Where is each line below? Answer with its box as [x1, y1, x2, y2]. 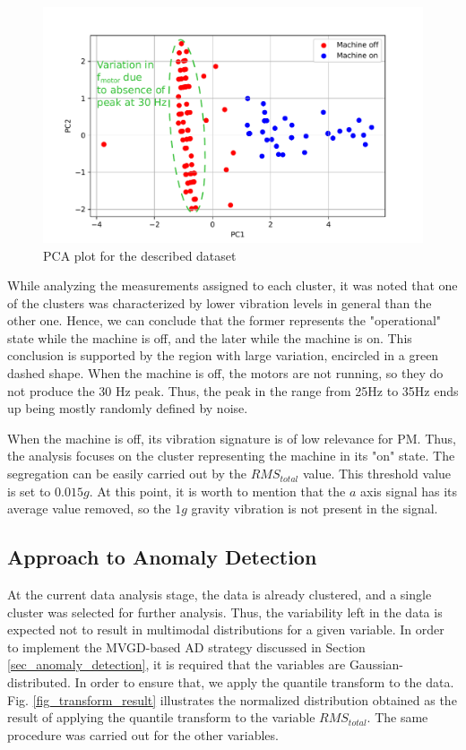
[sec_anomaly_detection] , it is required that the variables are [7, 655, 346, 674]
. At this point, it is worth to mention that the [89, 481, 346, 500]
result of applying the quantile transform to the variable [7, 708, 315, 727]
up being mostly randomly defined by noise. [7, 399, 248, 418]
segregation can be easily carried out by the [7, 464, 247, 483]
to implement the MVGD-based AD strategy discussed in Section [7, 637, 366, 656]
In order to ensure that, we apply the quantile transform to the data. [74, 673, 454, 691]
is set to [7, 481, 51, 500]
